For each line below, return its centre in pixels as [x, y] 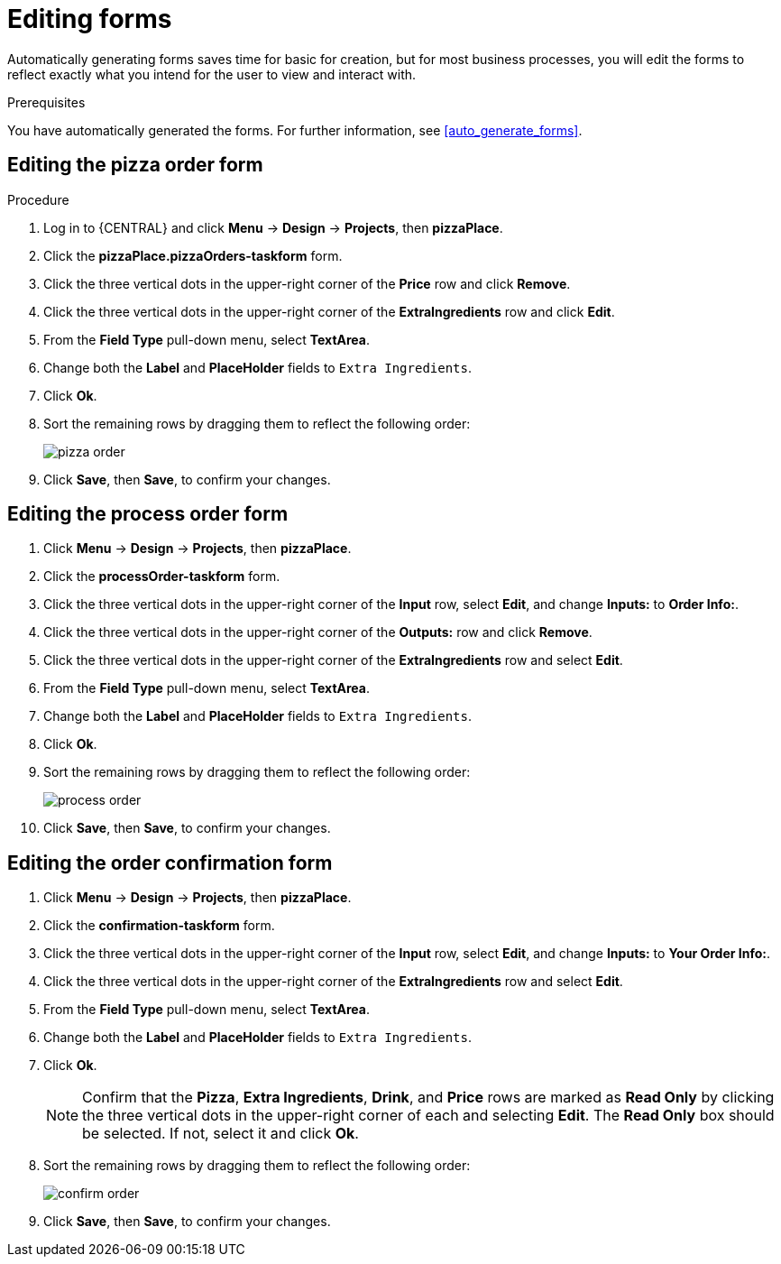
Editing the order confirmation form [170, 863]
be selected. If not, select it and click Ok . [221, 1134]
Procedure [38, 199]
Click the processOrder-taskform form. [162, 577]
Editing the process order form [148, 514]
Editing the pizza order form [135, 165]
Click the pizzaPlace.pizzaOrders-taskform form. [193, 255]
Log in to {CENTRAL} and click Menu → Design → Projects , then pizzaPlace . [273, 227]
